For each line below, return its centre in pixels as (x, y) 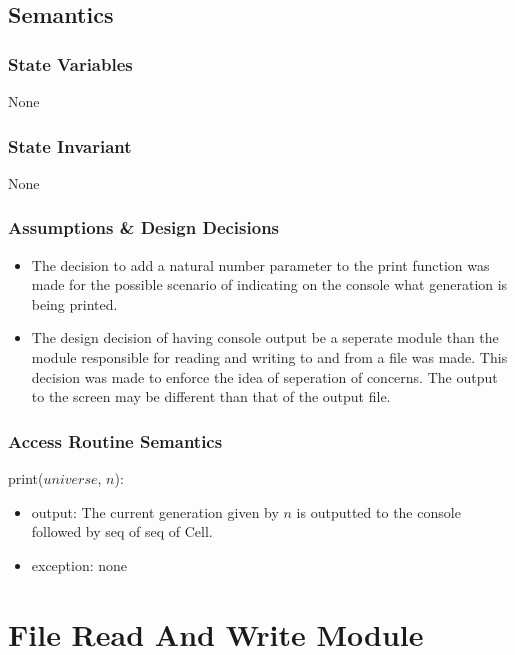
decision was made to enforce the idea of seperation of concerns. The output (264, 376)
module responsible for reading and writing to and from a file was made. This (269, 357)
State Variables (70, 63)
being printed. (74, 303)
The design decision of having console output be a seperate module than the (265, 337)
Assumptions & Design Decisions (144, 227)
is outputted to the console (378, 511)
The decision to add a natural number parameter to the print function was (260, 264)
